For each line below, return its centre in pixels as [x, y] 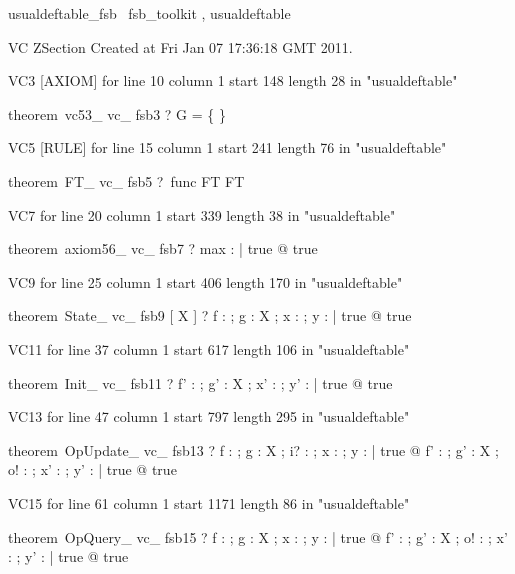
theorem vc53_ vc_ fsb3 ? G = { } [117, 113]
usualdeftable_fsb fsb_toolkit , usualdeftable [149, 13]
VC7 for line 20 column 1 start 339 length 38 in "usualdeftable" [202, 214]
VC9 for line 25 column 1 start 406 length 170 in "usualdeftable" [205, 281]
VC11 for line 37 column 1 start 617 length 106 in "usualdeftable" [209, 348]
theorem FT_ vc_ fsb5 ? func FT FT [126, 180]
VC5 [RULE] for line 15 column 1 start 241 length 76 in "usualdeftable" [227, 147]
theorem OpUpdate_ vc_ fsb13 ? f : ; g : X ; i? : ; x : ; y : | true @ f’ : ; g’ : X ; [253, 449]
